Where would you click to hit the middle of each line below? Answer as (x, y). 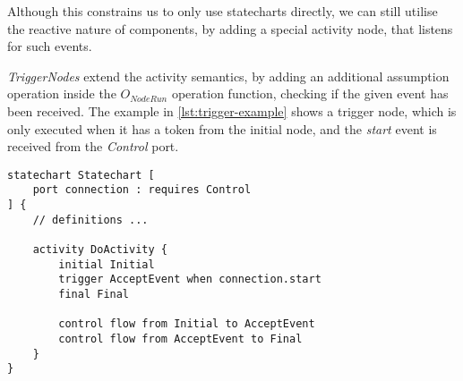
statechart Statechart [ (81, 175)
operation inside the (62, 93)
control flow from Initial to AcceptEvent (187, 324)
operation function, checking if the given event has (310, 93)
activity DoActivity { (100, 250)
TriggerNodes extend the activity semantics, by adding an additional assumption (228, 76)
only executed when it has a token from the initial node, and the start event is (222, 128)
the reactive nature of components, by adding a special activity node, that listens (230, 28)
